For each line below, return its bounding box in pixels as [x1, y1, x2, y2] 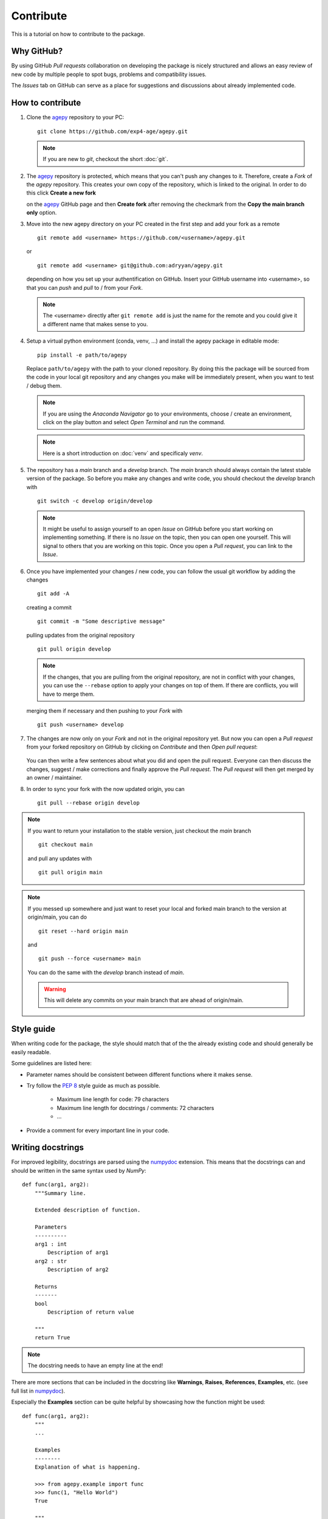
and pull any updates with [27, 854, 92, 862]
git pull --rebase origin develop [37, 800, 140, 806]
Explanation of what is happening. [34, 1463, 141, 1470]
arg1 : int [34, 1240, 67, 1247]
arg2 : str [34, 1258, 67, 1264]
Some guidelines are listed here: [11, 1060, 92, 1067]
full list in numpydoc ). [11, 1387, 66, 1394]
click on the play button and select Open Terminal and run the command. [43, 418, 226, 425]
